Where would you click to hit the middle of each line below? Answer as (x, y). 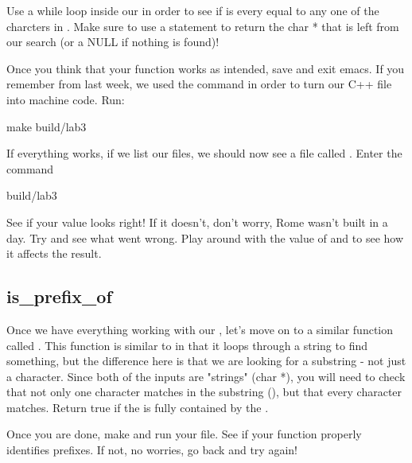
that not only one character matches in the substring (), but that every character (204, 392)
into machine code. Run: (66, 99)
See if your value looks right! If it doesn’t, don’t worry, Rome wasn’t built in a (197, 222)
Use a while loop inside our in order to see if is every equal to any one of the (193, 10)
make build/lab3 (47, 126)
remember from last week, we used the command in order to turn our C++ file (199, 84)
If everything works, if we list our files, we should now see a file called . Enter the (204, 153)
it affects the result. (54, 253)
